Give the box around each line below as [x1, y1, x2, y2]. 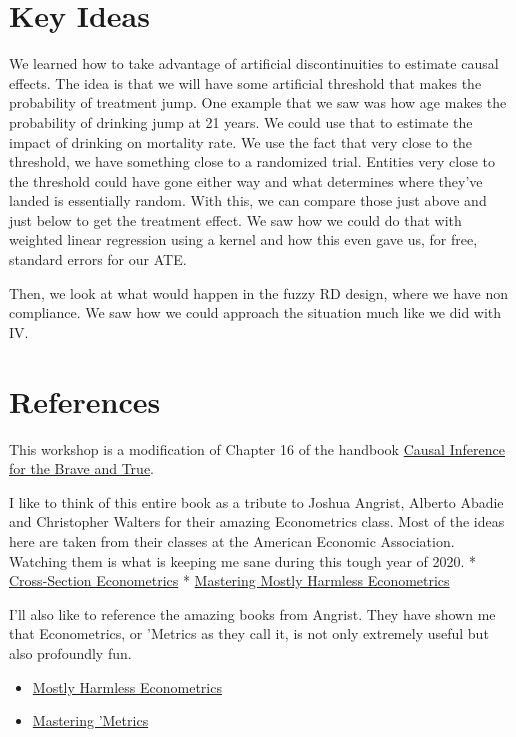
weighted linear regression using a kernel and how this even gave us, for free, [9, 229, 478, 250]
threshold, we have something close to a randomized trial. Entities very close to [9, 151, 496, 172]
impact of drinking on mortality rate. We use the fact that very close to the [9, 131, 473, 152]
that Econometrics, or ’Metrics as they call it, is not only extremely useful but [9, 623, 489, 644]
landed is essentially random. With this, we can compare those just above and [9, 190, 487, 211]
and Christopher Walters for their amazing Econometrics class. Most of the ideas [9, 511, 505, 532]
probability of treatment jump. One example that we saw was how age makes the [9, 92, 507, 113]
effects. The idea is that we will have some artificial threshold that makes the [9, 72, 482, 93]
